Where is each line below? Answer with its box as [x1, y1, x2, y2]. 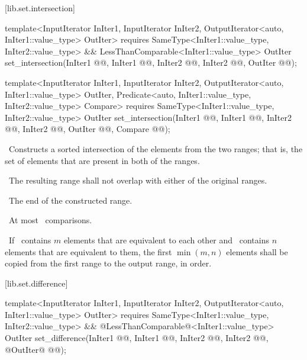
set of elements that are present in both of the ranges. [5, 154, 200, 166]
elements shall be [226, 245, 288, 258]
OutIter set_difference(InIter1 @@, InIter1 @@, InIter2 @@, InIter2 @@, [5, 332, 269, 344]
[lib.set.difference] [5, 277, 68, 289]
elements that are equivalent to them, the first [5, 245, 172, 258]
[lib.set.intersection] [5, 2, 75, 14]
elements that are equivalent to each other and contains [63, 233, 269, 246]
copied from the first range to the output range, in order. [5, 257, 212, 269]
